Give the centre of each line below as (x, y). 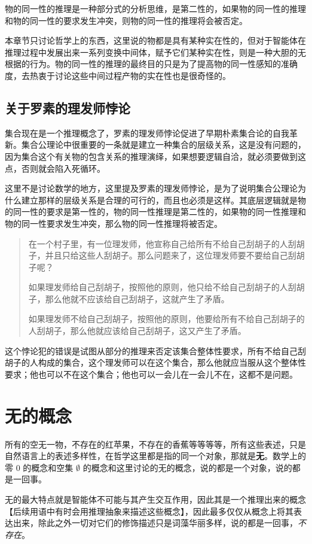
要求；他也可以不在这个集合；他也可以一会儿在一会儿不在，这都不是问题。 (151, 374)
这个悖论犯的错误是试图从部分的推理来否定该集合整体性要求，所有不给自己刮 (155, 350)
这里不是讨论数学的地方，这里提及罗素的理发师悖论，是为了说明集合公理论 (151, 188)
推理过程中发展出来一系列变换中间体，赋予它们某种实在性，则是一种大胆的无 (155, 52)
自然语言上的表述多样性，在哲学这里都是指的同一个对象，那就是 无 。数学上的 (155, 456)
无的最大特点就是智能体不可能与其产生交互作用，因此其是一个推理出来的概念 (155, 499)
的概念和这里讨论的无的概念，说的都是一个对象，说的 (187, 467)
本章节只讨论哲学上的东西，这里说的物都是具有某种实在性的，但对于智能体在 (155, 40)
